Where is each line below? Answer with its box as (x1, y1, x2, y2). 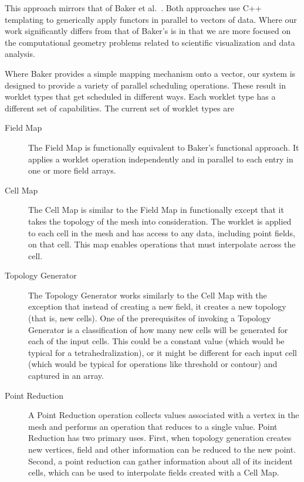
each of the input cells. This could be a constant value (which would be (28, 335, 285, 347)
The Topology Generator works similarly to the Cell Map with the (28, 288, 267, 301)
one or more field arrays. (28, 164, 116, 176)
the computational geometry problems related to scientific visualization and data (5, 36, 295, 48)
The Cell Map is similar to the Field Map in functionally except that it (28, 203, 284, 216)
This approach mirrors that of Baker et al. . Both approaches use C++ (5, 2, 262, 13)
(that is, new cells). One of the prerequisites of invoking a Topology (28, 312, 271, 324)
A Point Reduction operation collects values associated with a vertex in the (28, 409, 299, 421)
